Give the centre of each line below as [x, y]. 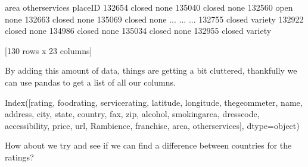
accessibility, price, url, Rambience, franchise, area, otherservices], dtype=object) [152, 125]
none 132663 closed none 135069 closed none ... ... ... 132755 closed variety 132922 [154, 19]
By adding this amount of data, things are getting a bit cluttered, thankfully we [151, 70]
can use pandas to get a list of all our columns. [90, 82]
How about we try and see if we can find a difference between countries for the [148, 145]
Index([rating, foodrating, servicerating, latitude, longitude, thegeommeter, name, [154, 102]
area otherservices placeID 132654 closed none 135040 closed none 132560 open [149, 7]
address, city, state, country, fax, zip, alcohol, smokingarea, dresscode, [132, 114]
